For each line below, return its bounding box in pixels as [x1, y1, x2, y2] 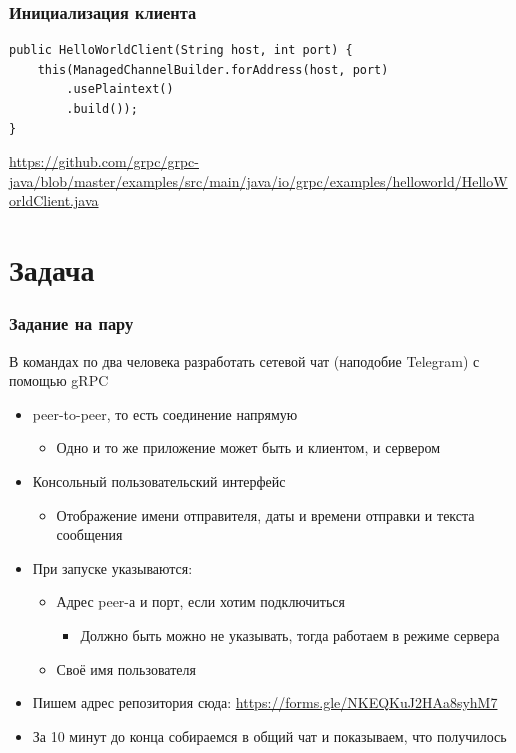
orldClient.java [9, 190, 99, 211]
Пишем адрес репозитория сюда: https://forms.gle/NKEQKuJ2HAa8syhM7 [32, 692, 498, 713]
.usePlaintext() [66, 82, 174, 97]
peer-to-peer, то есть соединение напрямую [32, 403, 298, 424]
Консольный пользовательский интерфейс [32, 470, 286, 491]
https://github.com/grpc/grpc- [9, 151, 199, 172]
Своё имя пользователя [56, 658, 196, 679]
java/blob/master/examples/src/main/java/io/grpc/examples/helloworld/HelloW [9, 170, 508, 191]
